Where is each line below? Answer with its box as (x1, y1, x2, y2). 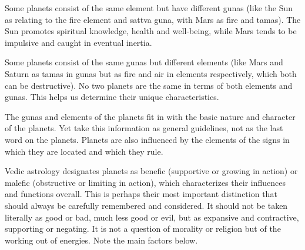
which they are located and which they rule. (5, 145, 163, 157)
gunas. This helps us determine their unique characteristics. (5, 91, 219, 103)
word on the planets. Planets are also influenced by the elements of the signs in (5, 133, 290, 145)
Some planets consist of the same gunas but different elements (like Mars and (5, 56, 283, 68)
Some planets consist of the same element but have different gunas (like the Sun (5, 2, 293, 14)
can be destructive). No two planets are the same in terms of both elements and (5, 79, 293, 91)
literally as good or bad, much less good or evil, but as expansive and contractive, (5, 211, 299, 223)
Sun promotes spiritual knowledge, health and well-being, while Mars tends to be (5, 25, 297, 37)
